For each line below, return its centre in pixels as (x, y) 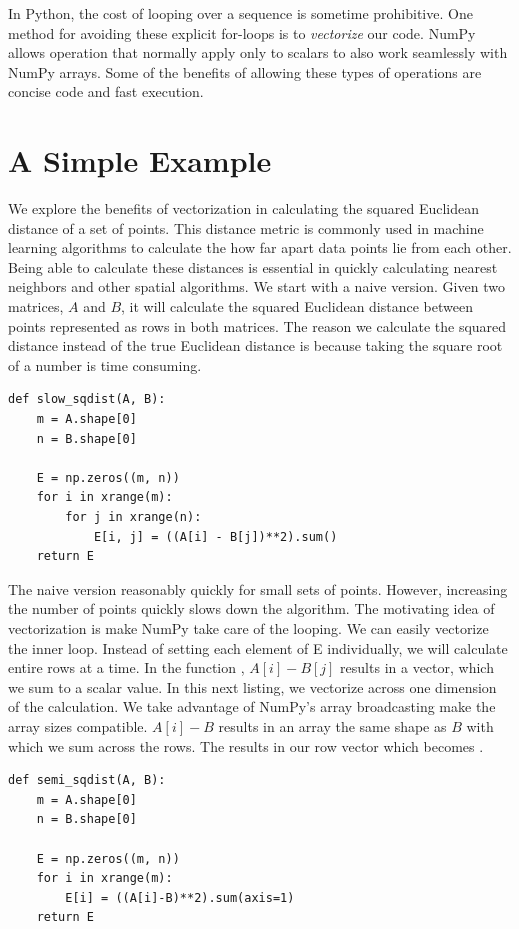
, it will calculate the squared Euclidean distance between (297, 306)
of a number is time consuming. (105, 364)
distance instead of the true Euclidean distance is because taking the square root (255, 345)
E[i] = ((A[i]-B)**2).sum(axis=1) (180, 897)
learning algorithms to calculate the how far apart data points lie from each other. (260, 247)
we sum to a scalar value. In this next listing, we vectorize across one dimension (252, 686)
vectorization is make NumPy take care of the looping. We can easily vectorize (248, 627)
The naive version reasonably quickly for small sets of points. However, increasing (258, 588)
